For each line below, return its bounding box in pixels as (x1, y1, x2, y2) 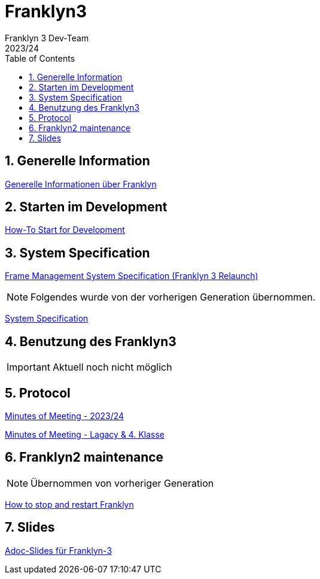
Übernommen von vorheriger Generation (31, 477, 214, 489)
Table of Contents (5, 53, 75, 63)
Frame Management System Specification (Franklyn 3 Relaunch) (5, 271, 258, 281)
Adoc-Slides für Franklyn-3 (5, 545, 112, 556)
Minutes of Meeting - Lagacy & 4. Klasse (5, 429, 164, 439)
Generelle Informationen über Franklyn (5, 178, 157, 189)
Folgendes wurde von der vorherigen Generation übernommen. (31, 291, 316, 304)
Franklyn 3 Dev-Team (5, 32, 89, 43)
